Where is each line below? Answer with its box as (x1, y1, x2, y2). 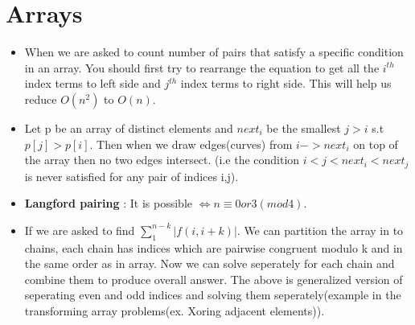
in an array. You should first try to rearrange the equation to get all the (24, 59, 380, 76)
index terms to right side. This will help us (180, 75, 392, 92)
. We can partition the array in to (236, 221, 404, 238)
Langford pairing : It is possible (24, 195, 193, 212)
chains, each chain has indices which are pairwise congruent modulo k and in (24, 239, 403, 256)
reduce (24, 90, 57, 107)
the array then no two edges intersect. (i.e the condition (24, 151, 300, 168)
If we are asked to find (24, 221, 135, 238)
